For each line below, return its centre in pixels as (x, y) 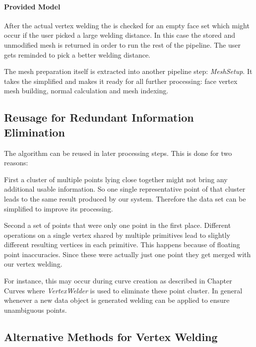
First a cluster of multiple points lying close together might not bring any (116, 179)
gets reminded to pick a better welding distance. (77, 54)
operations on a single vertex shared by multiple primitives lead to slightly (117, 235)
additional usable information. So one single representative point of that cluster (125, 189)
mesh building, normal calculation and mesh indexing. (86, 91)
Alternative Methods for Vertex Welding (111, 336)
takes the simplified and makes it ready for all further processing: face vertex (121, 81)
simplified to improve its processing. (59, 208)
